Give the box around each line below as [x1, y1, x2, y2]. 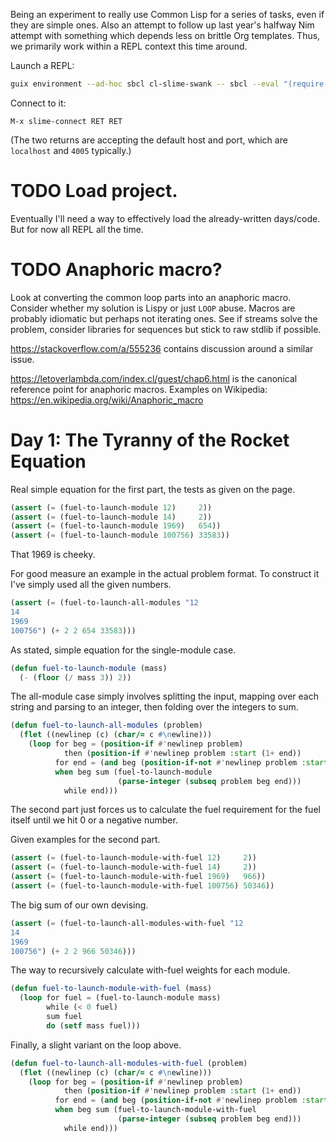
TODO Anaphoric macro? [10, 259, 223, 281]
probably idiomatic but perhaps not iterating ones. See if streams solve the [10, 312, 318, 324]
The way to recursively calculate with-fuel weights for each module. [10, 964, 291, 976]
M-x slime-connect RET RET [10, 116, 123, 126]
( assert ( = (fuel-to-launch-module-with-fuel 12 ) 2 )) [10, 853, 257, 863]
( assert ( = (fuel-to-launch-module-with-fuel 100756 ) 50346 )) [10, 881, 275, 891]
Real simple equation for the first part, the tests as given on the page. [10, 483, 296, 495]
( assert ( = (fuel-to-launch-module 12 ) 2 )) [10, 502, 213, 513]
